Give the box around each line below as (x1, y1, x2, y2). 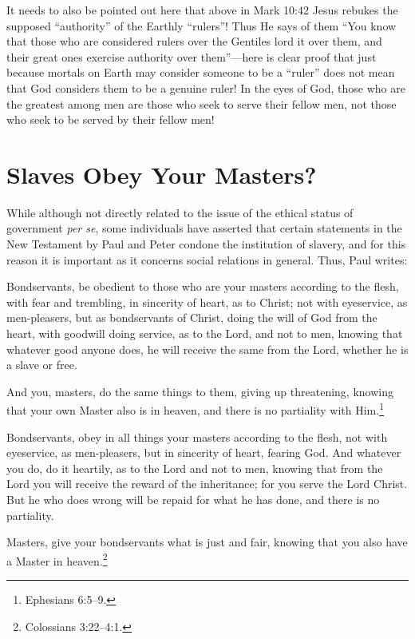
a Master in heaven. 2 (6, 550, 108, 569)
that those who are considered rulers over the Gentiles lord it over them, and (6, 33, 382, 50)
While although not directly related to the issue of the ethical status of (6, 204, 354, 220)
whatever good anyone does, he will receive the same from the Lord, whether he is (6, 340, 409, 357)
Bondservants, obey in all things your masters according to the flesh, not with (6, 428, 388, 445)
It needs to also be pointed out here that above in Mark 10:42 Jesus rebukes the (6, 2, 398, 18)
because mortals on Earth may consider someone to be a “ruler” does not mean (6, 64, 395, 81)
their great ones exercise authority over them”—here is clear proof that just (6, 48, 377, 65)
